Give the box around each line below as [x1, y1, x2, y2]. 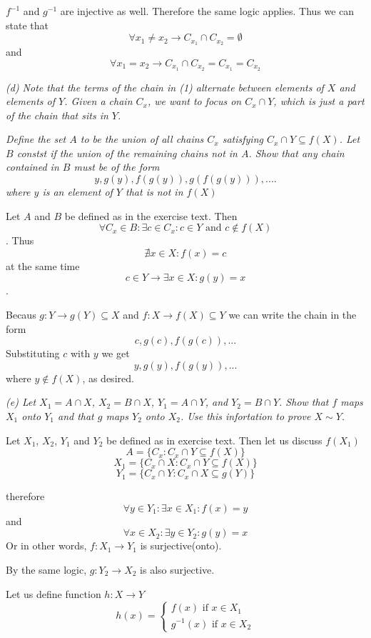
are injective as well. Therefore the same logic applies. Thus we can [60, 4, 355, 18]
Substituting [6, 346, 60, 361]
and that [57, 409, 94, 423]
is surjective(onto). [140, 538, 222, 553]
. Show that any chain [248, 145, 345, 160]
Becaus [6, 307, 36, 322]
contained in [6, 159, 59, 174]
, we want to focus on [147, 94, 242, 109]
